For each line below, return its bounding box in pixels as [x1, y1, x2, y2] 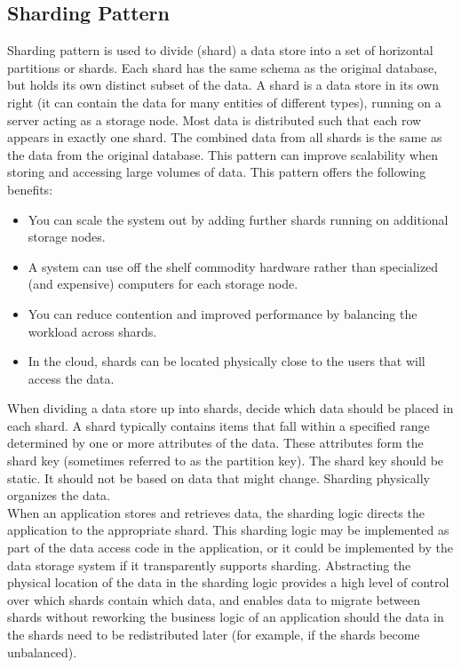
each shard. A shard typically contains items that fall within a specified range [7, 416, 430, 434]
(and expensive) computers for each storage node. [28, 274, 298, 293]
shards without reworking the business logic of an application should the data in [7, 608, 444, 626]
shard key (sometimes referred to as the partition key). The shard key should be [7, 451, 444, 470]
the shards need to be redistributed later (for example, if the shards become [7, 625, 420, 644]
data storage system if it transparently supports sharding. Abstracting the [7, 555, 411, 574]
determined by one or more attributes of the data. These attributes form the [7, 433, 424, 452]
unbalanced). [7, 642, 77, 661]
